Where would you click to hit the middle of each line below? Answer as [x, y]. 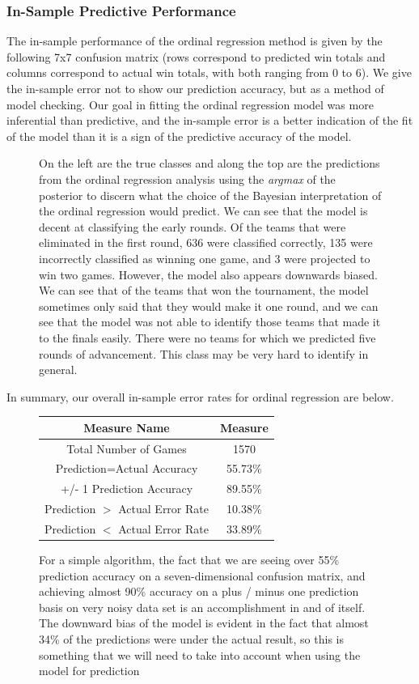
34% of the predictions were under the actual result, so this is [191, 639]
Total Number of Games [127, 448]
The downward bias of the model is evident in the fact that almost [204, 623]
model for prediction [89, 671]
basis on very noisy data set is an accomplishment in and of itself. [202, 607]
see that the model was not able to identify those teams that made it [210, 322]
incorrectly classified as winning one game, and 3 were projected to [205, 258]
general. [58, 370]
